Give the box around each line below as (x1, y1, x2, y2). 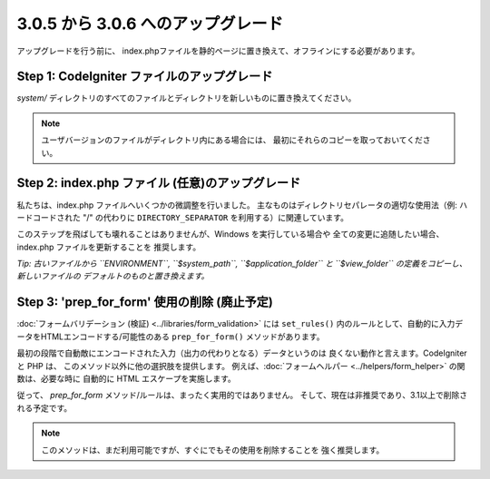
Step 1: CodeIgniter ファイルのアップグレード (16, 69, 273, 84)
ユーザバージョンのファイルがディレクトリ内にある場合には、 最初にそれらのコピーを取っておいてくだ (41, 134, 424, 145)
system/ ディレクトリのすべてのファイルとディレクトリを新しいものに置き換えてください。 (16, 93, 357, 103)
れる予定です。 (16, 402, 73, 413)
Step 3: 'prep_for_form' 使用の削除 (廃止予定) (16, 295, 274, 310)
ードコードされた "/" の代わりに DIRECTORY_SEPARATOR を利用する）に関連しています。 (16, 211, 349, 222)
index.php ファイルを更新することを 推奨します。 (16, 241, 201, 252)
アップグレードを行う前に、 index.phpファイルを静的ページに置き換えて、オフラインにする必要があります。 (16, 45, 420, 56)
